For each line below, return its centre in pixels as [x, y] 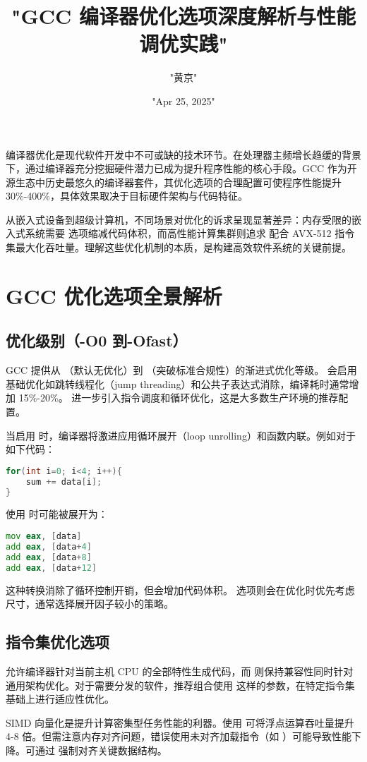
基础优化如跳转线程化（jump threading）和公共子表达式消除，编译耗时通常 [178, 383]
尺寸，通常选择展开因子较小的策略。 [90, 604]
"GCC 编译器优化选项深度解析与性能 [183, 16]
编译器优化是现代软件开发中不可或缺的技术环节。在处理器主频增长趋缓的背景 [183, 154]
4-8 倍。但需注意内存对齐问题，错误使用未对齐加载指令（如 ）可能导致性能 [179, 736]
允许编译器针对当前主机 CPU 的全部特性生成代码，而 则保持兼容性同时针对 [180, 671]
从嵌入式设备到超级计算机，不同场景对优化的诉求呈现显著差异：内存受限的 [179, 219]
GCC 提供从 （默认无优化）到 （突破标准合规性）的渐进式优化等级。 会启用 [181, 370]
